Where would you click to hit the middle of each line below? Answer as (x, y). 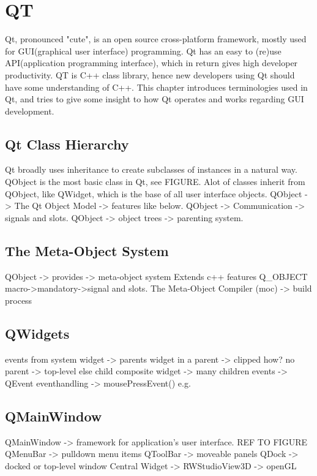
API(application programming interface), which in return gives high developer (151, 63)
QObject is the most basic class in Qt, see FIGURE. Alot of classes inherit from (155, 182)
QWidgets (37, 333)
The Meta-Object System (87, 250)
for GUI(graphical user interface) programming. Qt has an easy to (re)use (143, 51)
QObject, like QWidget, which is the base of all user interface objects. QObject (154, 193)
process (19, 300)
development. (30, 111)
